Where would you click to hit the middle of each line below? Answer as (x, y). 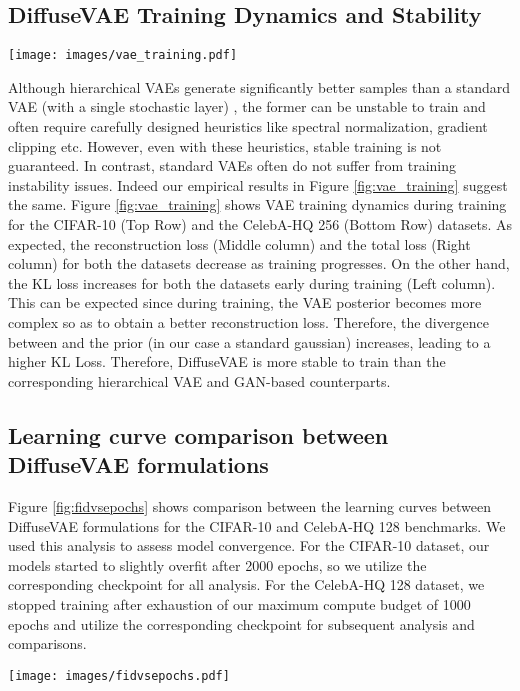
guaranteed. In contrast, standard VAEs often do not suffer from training (232, 165)
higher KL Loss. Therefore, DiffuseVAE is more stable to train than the (227, 361)
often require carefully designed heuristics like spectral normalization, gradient (248, 126)
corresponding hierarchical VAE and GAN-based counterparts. (199, 380)
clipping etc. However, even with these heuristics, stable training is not (225, 145)
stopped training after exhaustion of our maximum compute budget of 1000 (239, 603)
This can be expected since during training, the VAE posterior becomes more (245, 302)
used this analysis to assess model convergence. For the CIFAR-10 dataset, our (249, 545)
